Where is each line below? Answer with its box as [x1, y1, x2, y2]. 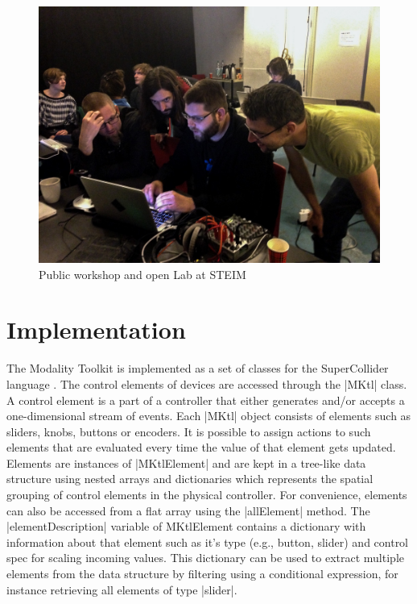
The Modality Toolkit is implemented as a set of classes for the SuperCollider [6, 360, 389, 377]
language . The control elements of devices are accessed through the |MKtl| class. [6, 375, 407, 392]
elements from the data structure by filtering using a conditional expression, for [6, 565, 398, 582]
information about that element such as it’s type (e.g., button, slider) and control [6, 533, 409, 550]
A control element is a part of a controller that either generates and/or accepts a [6, 391, 405, 408]
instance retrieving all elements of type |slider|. [6, 581, 237, 598]
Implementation [6, 313, 186, 346]
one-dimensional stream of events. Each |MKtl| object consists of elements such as [6, 407, 411, 424]
